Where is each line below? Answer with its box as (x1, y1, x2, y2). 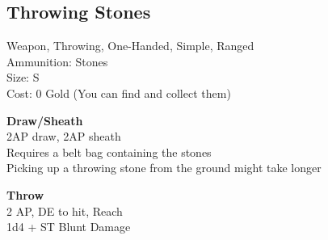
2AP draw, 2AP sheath (6, 128, 121, 145)
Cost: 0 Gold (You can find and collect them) (6, 84, 231, 101)
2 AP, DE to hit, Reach (6, 202, 123, 219)
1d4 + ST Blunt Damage (6, 218, 131, 235)
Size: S (6, 69, 40, 86)
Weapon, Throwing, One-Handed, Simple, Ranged (6, 37, 254, 54)
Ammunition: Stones (6, 53, 108, 69)
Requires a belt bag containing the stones (6, 143, 212, 160)
